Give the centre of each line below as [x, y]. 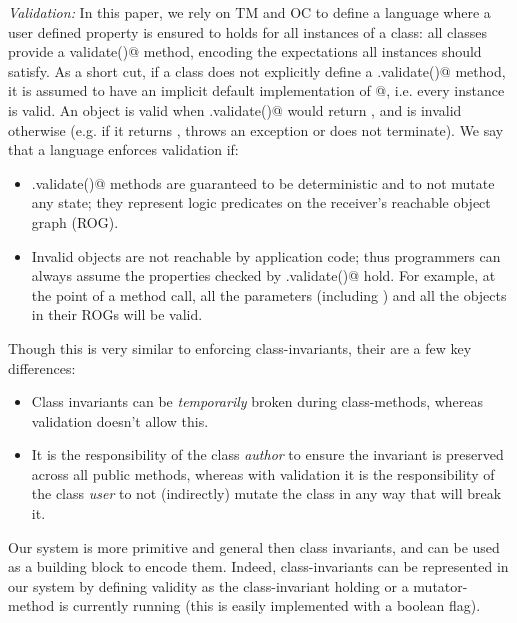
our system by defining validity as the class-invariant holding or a [208, 585]
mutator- [440, 585]
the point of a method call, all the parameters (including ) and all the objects [269, 294]
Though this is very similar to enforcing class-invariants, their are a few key [240, 347]
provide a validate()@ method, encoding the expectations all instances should [245, 51]
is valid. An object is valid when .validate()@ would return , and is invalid [235, 109]
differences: [42, 367]
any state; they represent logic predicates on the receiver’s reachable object [261, 202]
